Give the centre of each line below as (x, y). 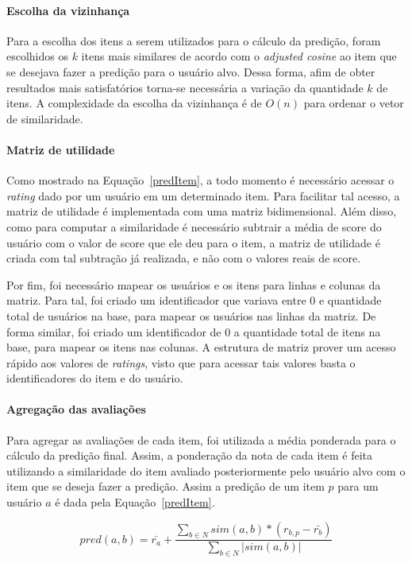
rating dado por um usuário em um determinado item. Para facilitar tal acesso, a (203, 195)
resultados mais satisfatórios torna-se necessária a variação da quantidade (185, 87)
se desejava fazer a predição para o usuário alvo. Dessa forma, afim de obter (191, 71)
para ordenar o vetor (354, 103)
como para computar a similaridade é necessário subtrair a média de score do (194, 226)
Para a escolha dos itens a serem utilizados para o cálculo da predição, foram (194, 40)
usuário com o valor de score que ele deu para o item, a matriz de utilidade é (193, 242)
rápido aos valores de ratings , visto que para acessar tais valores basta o (181, 362)
